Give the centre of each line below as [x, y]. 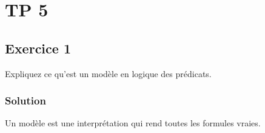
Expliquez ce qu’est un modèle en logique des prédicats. [108, 73]
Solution [25, 101]
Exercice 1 [38, 48]
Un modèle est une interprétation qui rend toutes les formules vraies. [133, 123]
